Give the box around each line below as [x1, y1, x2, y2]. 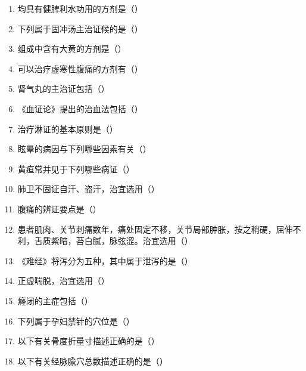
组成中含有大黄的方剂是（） [17, 42, 126, 55]
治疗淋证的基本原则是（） [17, 122, 118, 135]
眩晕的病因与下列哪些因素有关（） [17, 143, 151, 155]
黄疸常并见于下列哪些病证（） [17, 162, 135, 175]
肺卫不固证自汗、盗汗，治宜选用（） [17, 183, 160, 195]
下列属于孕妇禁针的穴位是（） [17, 314, 135, 327]
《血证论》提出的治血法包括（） [17, 102, 143, 115]
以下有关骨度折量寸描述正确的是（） [17, 335, 160, 347]
